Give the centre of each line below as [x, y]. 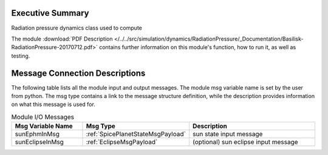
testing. [21, 56]
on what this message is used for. [53, 104]
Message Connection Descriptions [78, 73]
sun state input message [227, 134]
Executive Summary [50, 13]
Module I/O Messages [43, 117]
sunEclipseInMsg [39, 142]
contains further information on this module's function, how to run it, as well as [198, 47]
